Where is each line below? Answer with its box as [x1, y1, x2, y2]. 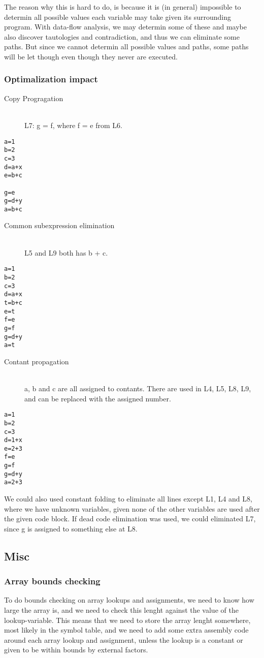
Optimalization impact [4, 73, 98, 85]
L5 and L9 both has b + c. [24, 247, 108, 258]
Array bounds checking [4, 575, 101, 587]
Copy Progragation [4, 92, 63, 103]
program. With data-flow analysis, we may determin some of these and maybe [4, 21, 247, 32]
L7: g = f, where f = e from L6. [24, 119, 122, 130]
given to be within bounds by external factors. [4, 644, 148, 655]
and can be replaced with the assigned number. [24, 393, 171, 403]
